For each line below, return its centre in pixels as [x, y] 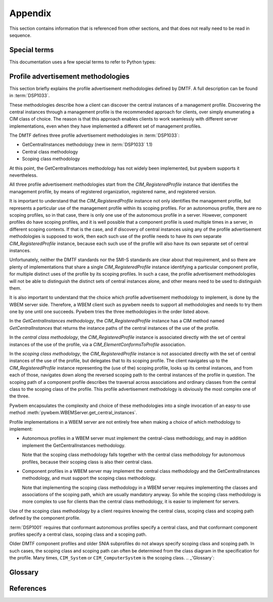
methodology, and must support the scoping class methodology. [89, 478]
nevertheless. [24, 175]
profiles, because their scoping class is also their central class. [87, 462]
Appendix [30, 13]
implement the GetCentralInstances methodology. [74, 445]
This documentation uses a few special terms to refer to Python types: [83, 62]
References [28, 589]
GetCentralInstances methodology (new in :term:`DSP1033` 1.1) [87, 145]
